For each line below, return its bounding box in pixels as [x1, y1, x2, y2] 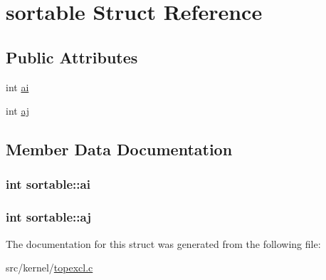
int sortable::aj [6, 208, 91, 226]
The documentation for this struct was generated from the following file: [6, 236, 321, 251]
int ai [6, 79, 29, 94]
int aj [6, 103, 30, 118]
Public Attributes [6, 46, 138, 68]
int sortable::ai [6, 175, 90, 193]
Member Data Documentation [6, 138, 233, 160]
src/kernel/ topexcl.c [6, 260, 93, 275]
